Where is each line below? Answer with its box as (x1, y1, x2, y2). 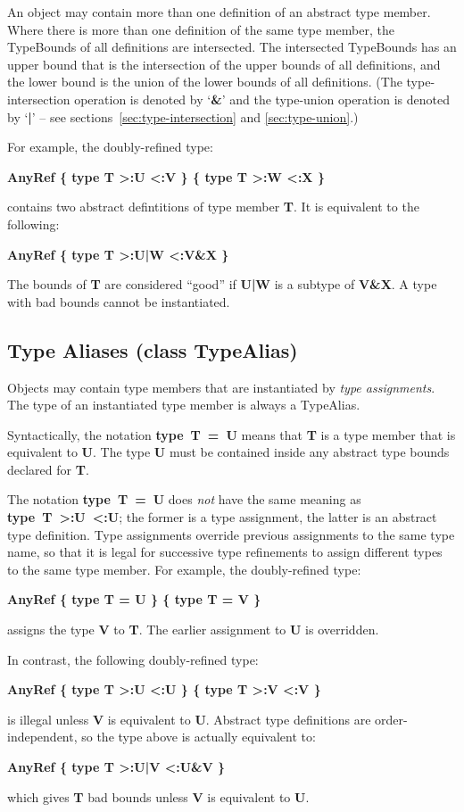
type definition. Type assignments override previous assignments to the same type (7, 525, 455, 543)
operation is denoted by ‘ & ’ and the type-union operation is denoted (74, 89, 450, 108)
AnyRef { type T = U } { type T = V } (7, 590, 261, 609)
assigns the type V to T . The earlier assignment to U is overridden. (7, 620, 379, 639)
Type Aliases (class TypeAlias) (7, 336, 298, 363)
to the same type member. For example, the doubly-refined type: (7, 559, 361, 578)
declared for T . (7, 460, 89, 478)
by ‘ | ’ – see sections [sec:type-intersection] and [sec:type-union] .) (7, 107, 359, 126)
